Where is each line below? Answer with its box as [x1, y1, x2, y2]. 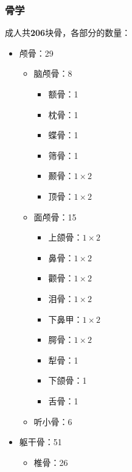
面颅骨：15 [33, 210, 77, 223]
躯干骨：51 [19, 435, 62, 448]
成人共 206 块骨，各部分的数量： [5, 26, 131, 39]
